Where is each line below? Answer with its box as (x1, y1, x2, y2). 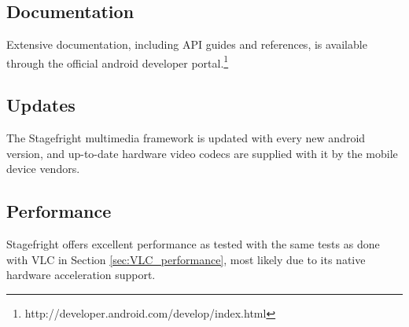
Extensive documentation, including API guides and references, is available (6, 36, 367, 53)
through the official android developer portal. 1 (6, 52, 229, 71)
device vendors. (6, 160, 80, 177)
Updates (6, 93, 76, 117)
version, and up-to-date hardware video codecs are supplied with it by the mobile (6, 145, 398, 161)
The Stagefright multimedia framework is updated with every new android (6, 130, 366, 146)
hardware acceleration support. (6, 266, 156, 283)
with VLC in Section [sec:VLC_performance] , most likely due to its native (6, 251, 366, 267)
